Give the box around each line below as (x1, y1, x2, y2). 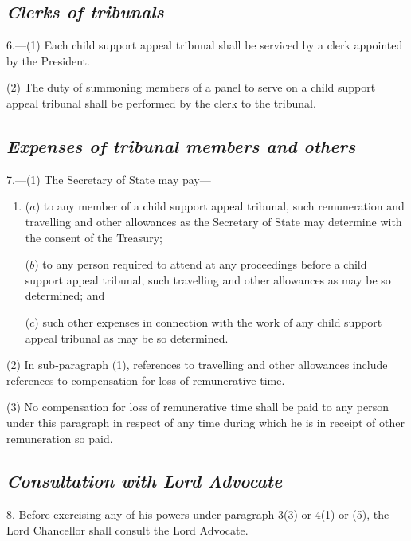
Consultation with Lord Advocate (6, 468, 283, 493)
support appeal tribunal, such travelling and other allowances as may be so (25, 271, 391, 288)
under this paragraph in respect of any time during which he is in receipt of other (6, 414, 405, 430)
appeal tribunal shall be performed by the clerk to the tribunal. (6, 94, 316, 111)
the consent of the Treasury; (25, 229, 162, 245)
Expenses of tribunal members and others (6, 133, 356, 158)
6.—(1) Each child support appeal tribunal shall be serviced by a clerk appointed (6, 37, 403, 53)
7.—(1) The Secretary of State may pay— (6, 171, 211, 187)
